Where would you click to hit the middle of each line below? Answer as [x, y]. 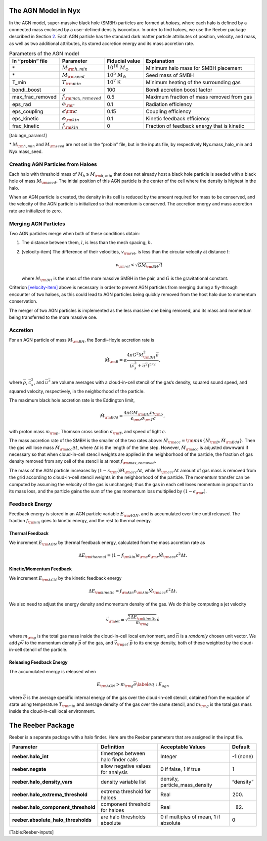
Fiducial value [124, 61]
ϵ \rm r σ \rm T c [143, 419]
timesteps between [123, 753]
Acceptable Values [183, 746]
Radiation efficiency [169, 104]
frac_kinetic [26, 126]
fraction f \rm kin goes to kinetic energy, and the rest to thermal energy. [80, 521]
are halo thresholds [123, 817]
